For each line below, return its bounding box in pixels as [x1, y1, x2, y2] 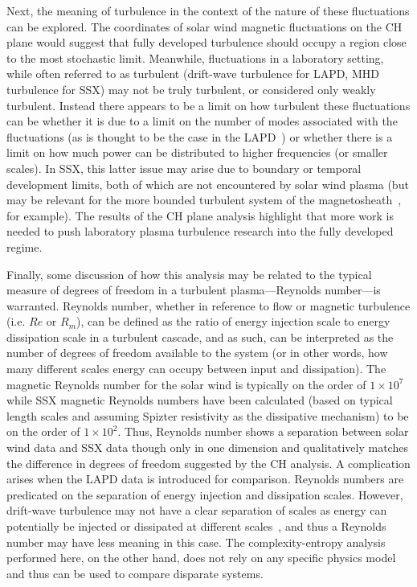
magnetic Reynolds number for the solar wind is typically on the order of [6, 376, 366, 392]
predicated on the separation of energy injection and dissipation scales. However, [6, 486, 403, 503]
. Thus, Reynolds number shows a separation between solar [117, 423, 409, 440]
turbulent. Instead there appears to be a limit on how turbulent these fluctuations [6, 96, 411, 113]
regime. [6, 238, 43, 255]
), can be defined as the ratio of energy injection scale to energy [76, 313, 390, 330]
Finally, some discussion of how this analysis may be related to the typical [6, 265, 372, 282]
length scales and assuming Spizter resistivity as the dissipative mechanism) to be [6, 407, 409, 424]
